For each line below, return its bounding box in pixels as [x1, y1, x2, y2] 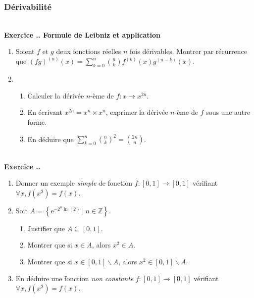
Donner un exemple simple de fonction [15, 178, 133, 188]
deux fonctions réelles [56, 46, 121, 56]
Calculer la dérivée [27, 90, 84, 100]
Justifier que [27, 223, 65, 233]
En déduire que [27, 134, 74, 144]
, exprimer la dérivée [105, 107, 168, 117]
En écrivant [27, 107, 62, 117]
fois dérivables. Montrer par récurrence [130, 46, 247, 56]
